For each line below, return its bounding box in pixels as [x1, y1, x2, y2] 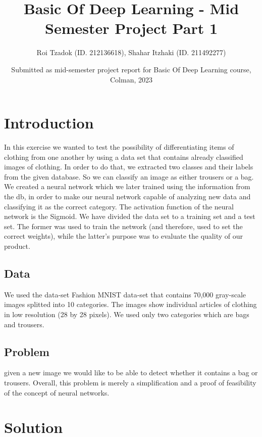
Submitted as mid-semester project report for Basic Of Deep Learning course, [11, 64, 251, 74]
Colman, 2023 [110, 74, 152, 84]
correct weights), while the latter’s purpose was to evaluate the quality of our [4, 231, 243, 241]
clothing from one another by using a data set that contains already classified [4, 151, 243, 162]
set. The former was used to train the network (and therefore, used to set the [4, 221, 243, 231]
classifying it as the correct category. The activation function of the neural [4, 201, 234, 211]
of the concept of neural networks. [4, 387, 110, 398]
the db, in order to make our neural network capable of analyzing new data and [4, 191, 251, 201]
